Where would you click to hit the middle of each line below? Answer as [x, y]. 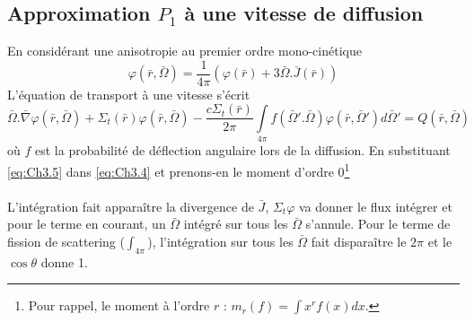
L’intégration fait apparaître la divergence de [131, 206]
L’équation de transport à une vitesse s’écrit [129, 94]
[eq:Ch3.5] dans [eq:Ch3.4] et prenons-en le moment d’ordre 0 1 [179, 170]
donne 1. [64, 261]
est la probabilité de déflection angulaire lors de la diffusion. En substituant [242, 150]
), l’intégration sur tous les [220, 241]
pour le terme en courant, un [87, 224]
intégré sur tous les [236, 224]
